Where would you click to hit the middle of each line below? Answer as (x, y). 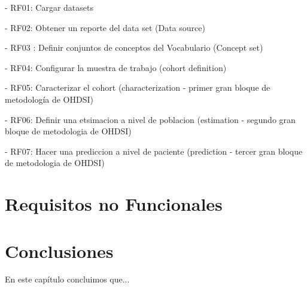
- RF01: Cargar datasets (49, 7)
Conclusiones (59, 250)
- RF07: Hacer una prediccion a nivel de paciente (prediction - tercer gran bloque (154, 151)
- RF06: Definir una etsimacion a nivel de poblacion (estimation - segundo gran (150, 119)
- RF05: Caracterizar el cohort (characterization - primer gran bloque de (138, 87)
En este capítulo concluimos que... (67, 279)
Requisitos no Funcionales (114, 204)
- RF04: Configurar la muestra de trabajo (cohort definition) (116, 67)
